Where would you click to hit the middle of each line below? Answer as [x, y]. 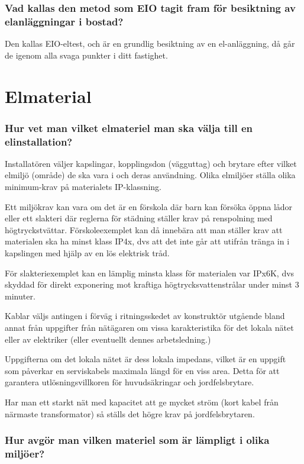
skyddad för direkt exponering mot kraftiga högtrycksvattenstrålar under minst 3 [152, 284]
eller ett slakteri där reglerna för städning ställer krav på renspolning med [139, 218]
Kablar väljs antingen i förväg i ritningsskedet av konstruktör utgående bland [145, 316]
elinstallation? [39, 141]
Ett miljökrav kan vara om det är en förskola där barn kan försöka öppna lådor [149, 206]
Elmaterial [48, 96]
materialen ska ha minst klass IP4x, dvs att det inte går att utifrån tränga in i [147, 241]
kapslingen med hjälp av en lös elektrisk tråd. [87, 253]
